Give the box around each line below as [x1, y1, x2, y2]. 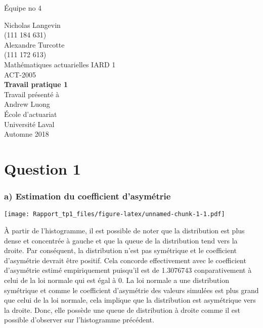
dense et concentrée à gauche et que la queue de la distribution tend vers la [4, 235, 238, 245]
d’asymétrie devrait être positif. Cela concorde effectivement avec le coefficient [4, 255, 246, 265]
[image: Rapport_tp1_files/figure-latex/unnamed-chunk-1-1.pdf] [4, 211, 225, 218]
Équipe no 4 [4, 3, 42, 13]
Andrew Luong [4, 99, 50, 109]
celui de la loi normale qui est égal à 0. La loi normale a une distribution [4, 274, 229, 285]
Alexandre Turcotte [4, 39, 65, 50]
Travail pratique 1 [4, 79, 68, 90]
